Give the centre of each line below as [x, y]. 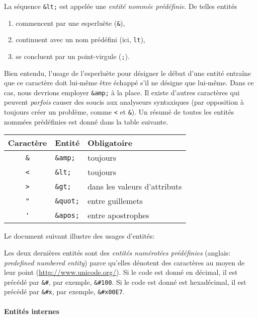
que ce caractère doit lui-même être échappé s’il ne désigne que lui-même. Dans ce [129, 83]
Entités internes [32, 311]
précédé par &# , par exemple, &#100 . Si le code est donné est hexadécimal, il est [125, 282]
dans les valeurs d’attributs [135, 187]
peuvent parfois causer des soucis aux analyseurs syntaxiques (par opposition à [124, 102]
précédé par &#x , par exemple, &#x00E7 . [64, 291]
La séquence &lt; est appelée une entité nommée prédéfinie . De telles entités [121, 6]
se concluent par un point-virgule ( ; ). [73, 56]
